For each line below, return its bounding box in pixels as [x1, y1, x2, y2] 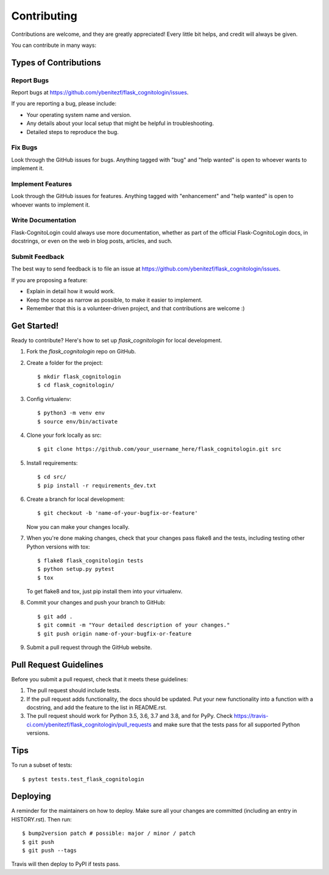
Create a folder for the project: [26, 359, 103, 366]
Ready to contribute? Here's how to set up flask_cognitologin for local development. [11, 336, 222, 344]
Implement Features [11, 180, 73, 188]
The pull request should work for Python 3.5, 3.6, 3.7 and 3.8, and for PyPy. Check [26, 712, 233, 720]
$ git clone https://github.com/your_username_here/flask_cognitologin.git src [37, 445, 281, 453]
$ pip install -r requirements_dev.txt [37, 482, 157, 489]
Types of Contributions [11, 57, 101, 68]
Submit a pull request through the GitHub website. [26, 643, 152, 651]
